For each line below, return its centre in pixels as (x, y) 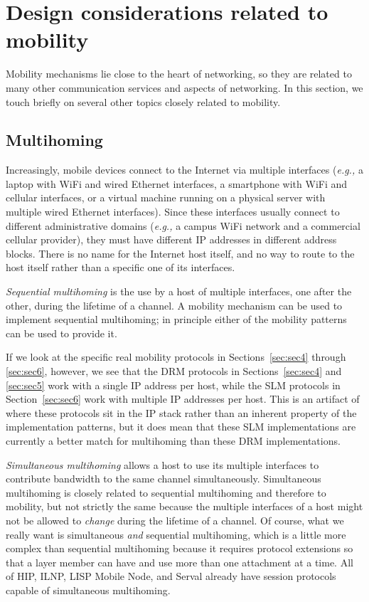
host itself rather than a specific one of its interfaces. (121, 267)
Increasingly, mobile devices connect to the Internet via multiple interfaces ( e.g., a (184, 170)
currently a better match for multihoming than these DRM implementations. (173, 440)
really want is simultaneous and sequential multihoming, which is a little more (176, 534)
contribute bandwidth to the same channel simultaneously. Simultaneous (164, 479)
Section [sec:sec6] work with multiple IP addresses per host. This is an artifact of (183, 399)
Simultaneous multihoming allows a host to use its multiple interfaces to (162, 464)
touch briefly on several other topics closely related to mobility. (143, 101)
